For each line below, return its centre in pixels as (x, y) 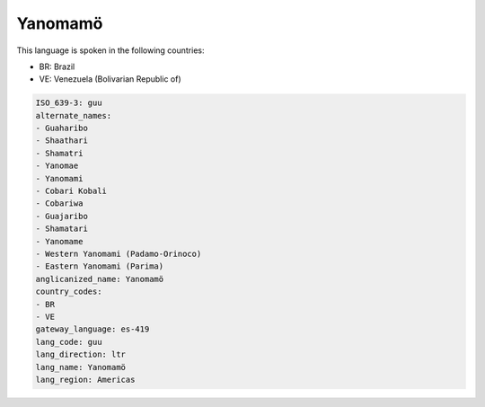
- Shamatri (59, 153)
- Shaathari (62, 141)
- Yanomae (57, 166)
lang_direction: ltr (80, 354)
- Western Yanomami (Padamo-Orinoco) (119, 254)
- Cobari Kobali (71, 191)
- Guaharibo (62, 128)
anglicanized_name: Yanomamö (100, 279)
